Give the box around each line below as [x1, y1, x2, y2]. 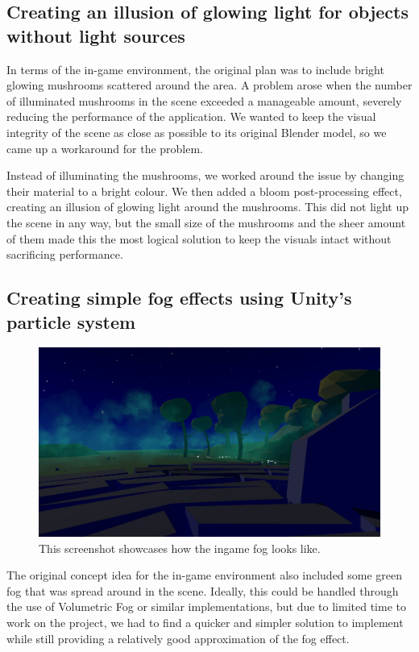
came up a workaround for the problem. [6, 139, 204, 156]
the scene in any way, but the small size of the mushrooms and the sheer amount [6, 214, 406, 230]
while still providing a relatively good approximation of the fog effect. [6, 629, 350, 646]
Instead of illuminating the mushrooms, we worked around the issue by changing [6, 167, 404, 184]
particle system [6, 309, 136, 334]
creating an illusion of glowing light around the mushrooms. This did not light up [6, 198, 409, 215]
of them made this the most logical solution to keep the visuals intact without [6, 230, 392, 247]
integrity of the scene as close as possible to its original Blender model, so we [6, 123, 387, 140]
